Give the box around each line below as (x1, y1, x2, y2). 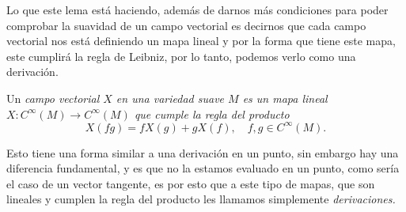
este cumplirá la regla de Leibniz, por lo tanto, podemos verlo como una (6, 47, 356, 64)
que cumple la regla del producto (134, 105, 290, 122)
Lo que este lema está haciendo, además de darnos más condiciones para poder (6, 2, 389, 17)
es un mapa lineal (242, 89, 328, 106)
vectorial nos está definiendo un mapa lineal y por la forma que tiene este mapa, (6, 32, 396, 49)
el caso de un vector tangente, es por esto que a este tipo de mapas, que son (6, 175, 375, 191)
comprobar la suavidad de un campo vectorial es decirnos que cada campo (6, 17, 366, 33)
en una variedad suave (116, 89, 225, 106)
